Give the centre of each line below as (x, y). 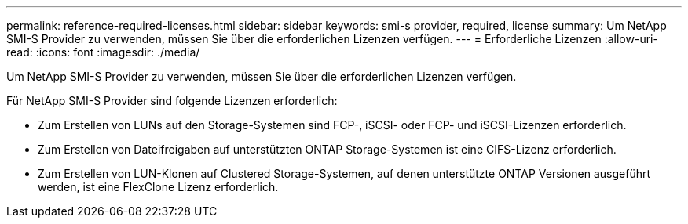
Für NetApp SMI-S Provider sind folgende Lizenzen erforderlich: (172, 101)
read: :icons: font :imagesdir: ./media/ (103, 52)
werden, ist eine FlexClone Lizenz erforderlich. (158, 187)
